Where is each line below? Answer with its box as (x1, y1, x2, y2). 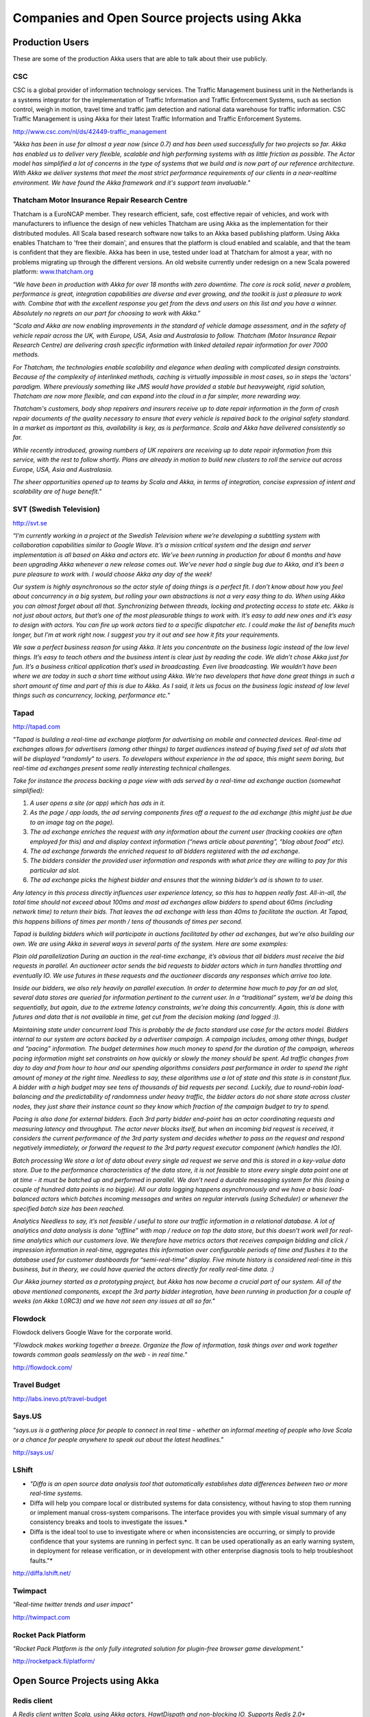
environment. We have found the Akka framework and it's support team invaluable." (12, 179, 251, 187)
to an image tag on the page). (29, 818, 114, 826)
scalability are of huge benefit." (12, 488, 102, 496)
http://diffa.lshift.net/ (12, 1569, 71, 1578)
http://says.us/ (12, 1448, 54, 1456)
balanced (12, 1195, 40, 1203)
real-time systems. (29, 1489, 83, 1497)
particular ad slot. (29, 866, 81, 874)
